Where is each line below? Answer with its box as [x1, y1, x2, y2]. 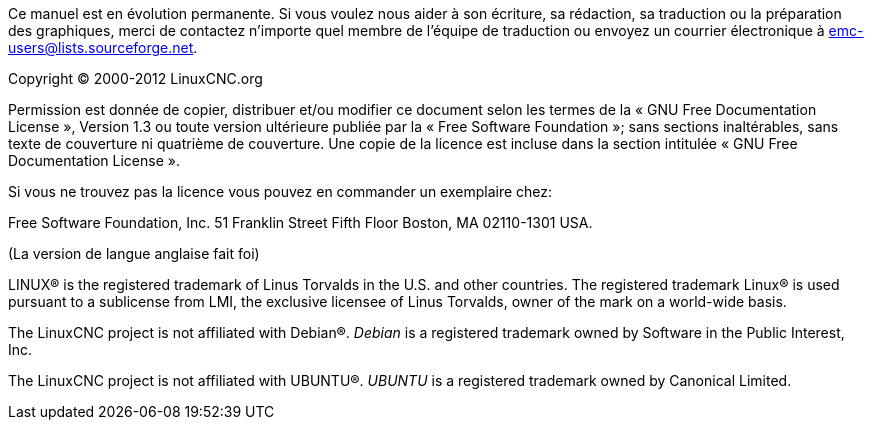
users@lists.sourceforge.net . [8, 39, 198, 56]
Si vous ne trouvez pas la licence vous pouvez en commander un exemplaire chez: [8, 183, 553, 200]
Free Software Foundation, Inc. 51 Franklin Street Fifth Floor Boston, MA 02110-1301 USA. [8, 214, 593, 231]
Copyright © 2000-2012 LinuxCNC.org [8, 70, 263, 87]
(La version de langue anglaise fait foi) [8, 245, 260, 262]
